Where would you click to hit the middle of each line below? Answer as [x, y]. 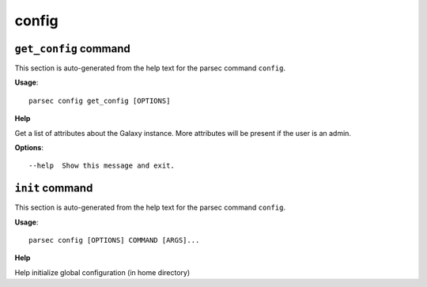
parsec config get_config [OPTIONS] [100, 100]
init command [54, 189]
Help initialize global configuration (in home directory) [102, 272]
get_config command [72, 49]
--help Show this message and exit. [102, 166]
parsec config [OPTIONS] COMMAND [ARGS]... [114, 240]
